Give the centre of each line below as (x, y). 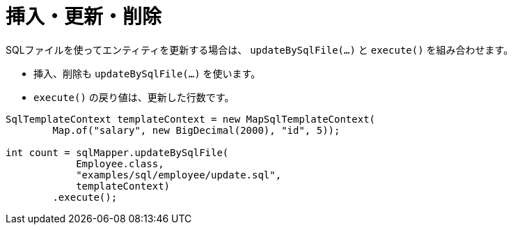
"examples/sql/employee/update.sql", (179, 175)
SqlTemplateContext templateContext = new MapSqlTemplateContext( (191, 119)
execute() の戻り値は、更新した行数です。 (134, 97)
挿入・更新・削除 (84, 17)
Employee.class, (120, 163)
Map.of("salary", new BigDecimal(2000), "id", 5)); (196, 130)
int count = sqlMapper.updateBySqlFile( (117, 152)
